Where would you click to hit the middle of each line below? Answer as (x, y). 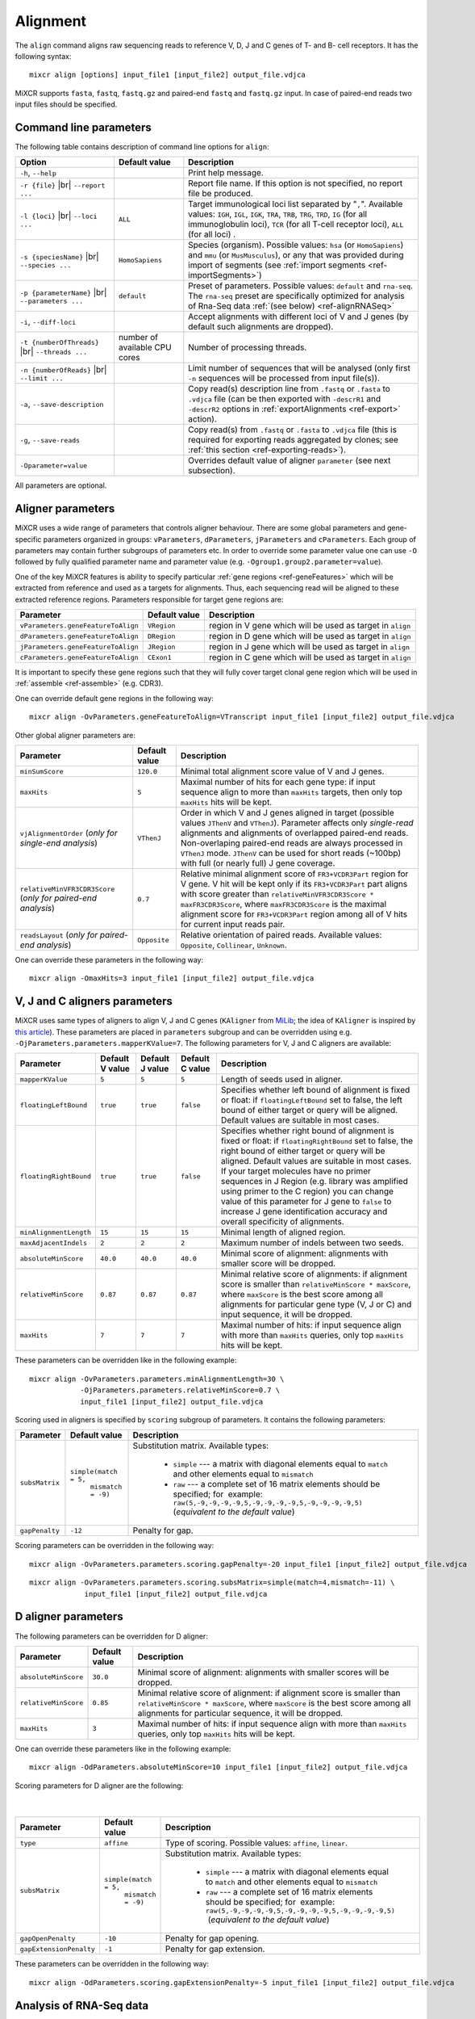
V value (115, 1068)
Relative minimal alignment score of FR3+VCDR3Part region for (294, 874)
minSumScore (42, 771)
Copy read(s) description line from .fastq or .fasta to (289, 389)
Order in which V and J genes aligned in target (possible (287, 813)
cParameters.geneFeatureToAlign (79, 657)
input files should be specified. (66, 104)
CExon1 (160, 657)
